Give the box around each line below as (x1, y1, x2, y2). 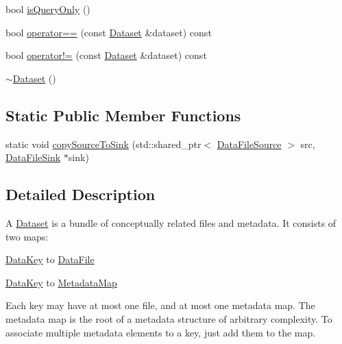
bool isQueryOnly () (5, 2, 90, 16)
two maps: (5, 229, 49, 243)
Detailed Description (5, 184, 156, 205)
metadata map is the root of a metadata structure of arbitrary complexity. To (5, 311, 332, 325)
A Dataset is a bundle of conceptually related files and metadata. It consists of (5, 215, 337, 230)
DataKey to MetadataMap (5, 275, 117, 289)
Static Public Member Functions (5, 104, 241, 125)
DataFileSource (217, 136, 282, 151)
